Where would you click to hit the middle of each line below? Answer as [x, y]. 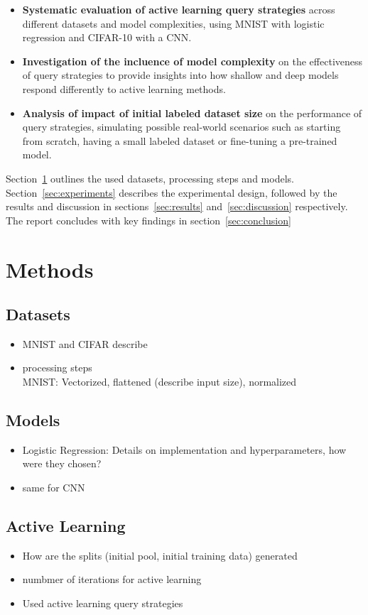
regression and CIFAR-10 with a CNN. [107, 37]
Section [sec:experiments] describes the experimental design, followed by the [172, 192]
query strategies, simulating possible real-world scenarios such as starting [182, 127]
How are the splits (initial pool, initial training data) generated [160, 555]
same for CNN [54, 488]
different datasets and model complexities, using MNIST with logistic [173, 23]
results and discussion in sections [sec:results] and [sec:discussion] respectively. [177, 206]
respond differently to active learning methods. [124, 88]
